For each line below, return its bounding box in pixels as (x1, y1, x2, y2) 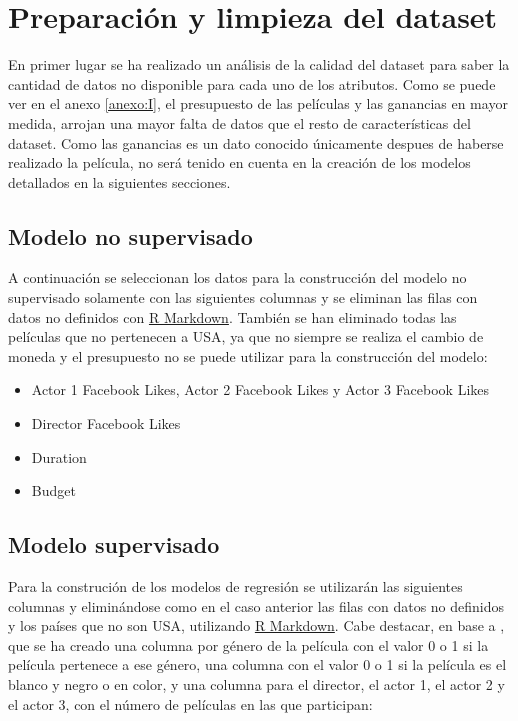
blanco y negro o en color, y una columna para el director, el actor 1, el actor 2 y (8, 674, 505, 694)
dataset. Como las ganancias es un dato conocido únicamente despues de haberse (8, 132, 504, 153)
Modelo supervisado (8, 529, 220, 560)
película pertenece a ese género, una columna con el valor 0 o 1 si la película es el (8, 654, 507, 675)
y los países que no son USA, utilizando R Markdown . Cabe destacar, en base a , (8, 615, 505, 636)
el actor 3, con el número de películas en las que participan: (8, 693, 373, 714)
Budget (31, 480, 76, 501)
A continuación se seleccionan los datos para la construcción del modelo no (8, 267, 467, 288)
